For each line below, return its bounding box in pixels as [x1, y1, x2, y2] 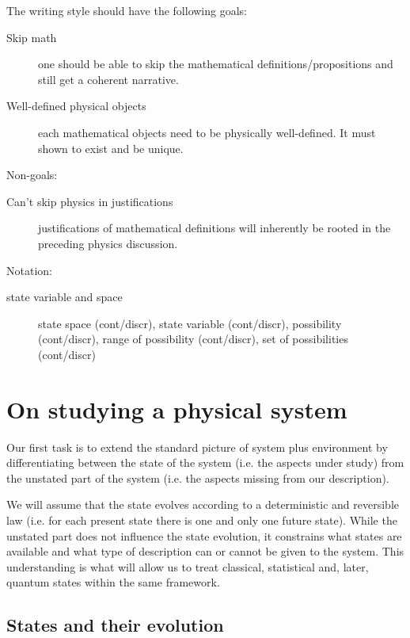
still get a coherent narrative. [38, 71, 179, 87]
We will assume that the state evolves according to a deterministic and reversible [6, 496, 400, 513]
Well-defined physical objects [6, 97, 146, 114]
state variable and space [6, 288, 123, 305]
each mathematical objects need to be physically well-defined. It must [38, 124, 376, 140]
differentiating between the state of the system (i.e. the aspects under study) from [6, 454, 404, 471]
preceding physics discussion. [38, 235, 178, 251]
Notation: [6, 262, 52, 278]
